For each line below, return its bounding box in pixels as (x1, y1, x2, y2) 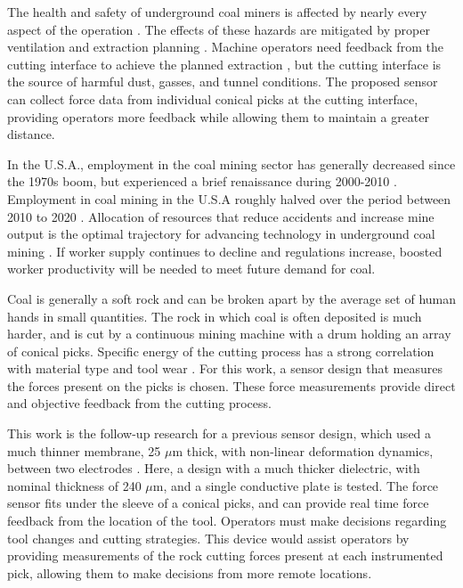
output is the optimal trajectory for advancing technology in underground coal (7, 225, 435, 243)
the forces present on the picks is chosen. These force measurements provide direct (7, 376, 456, 395)
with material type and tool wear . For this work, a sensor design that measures (7, 359, 443, 378)
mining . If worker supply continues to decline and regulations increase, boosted (7, 241, 443, 260)
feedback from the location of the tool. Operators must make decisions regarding (7, 511, 447, 530)
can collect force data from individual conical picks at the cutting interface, (7, 89, 418, 108)
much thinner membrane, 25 (7, 441, 161, 460)
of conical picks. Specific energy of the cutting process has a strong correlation (7, 341, 435, 360)
